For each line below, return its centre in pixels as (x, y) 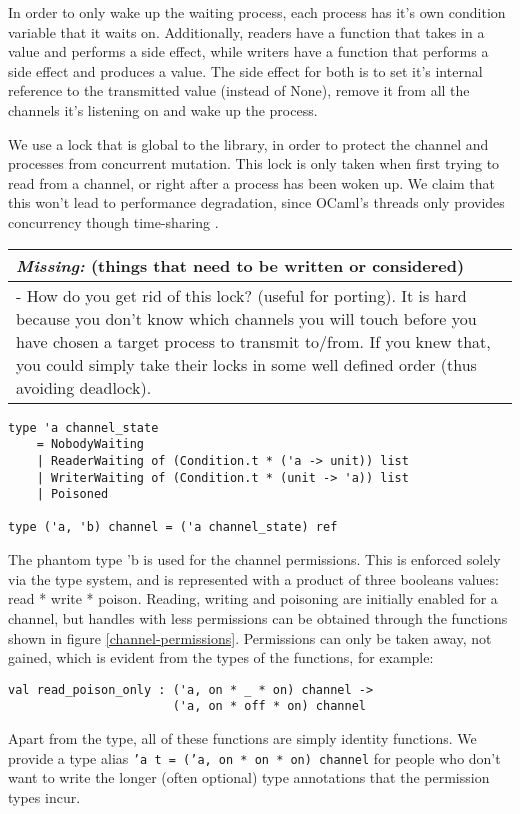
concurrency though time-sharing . (113, 221)
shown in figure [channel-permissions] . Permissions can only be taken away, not (250, 637)
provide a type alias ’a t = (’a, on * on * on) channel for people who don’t (254, 757)
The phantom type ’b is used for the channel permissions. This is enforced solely (254, 559)
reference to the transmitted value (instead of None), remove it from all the (239, 90)
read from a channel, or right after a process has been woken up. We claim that (251, 182)
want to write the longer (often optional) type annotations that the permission (249, 777)
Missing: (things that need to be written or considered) (240, 265)
